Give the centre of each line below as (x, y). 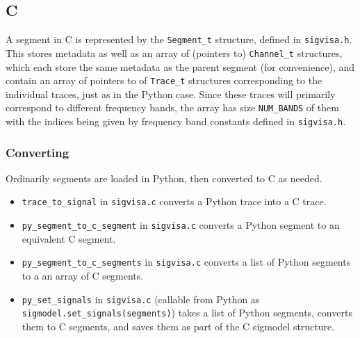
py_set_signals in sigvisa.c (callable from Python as (141, 299)
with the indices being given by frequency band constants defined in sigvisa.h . (176, 121)
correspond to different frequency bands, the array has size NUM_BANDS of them (172, 107)
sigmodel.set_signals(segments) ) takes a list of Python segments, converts (187, 313)
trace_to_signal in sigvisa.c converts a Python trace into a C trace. (174, 201)
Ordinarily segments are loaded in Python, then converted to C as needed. (164, 178)
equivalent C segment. (69, 238)
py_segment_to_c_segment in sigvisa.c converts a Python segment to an (181, 225)
